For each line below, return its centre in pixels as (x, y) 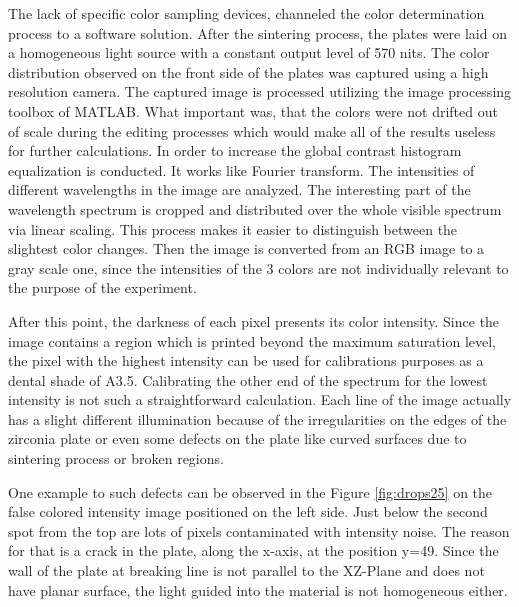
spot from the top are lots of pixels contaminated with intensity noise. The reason (259, 530)
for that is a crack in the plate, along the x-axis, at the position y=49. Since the (253, 550)
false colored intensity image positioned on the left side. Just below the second (248, 511)
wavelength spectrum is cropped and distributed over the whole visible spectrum (255, 208)
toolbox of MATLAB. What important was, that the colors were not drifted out (253, 110)
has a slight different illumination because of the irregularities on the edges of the (257, 418)
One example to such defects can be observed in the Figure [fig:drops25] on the (250, 491)
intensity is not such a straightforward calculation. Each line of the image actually (260, 399)
